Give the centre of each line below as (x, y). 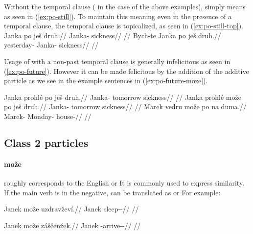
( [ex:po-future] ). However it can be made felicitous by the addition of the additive (126, 71)
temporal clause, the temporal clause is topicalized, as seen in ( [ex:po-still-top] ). (124, 26)
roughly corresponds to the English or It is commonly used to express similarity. (124, 183)
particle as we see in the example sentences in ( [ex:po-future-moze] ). (106, 81)
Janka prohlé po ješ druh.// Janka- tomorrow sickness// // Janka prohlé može (123, 97)
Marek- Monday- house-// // (48, 116)
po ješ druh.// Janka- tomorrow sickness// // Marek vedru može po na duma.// (125, 106)
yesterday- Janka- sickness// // (51, 45)
